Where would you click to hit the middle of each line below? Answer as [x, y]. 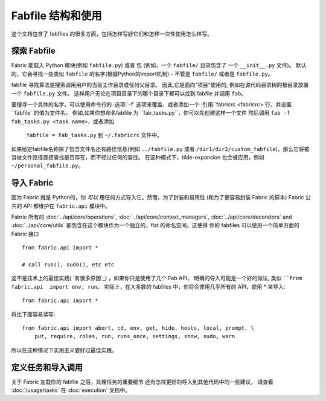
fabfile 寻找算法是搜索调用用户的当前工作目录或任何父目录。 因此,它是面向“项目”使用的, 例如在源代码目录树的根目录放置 [160, 85]
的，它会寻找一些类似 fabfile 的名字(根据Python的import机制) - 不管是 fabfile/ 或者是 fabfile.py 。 [142, 74]
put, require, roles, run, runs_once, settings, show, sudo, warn [135, 336]
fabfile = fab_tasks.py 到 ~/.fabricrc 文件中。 [94, 135]
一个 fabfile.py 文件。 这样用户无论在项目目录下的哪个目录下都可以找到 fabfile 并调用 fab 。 [129, 93]
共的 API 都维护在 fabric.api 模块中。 [61, 206]
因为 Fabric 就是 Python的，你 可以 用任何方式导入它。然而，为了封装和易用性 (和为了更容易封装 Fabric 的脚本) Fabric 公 [161, 197]
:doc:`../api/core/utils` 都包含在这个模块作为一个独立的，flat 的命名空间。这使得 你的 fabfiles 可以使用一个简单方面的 [155, 225]
